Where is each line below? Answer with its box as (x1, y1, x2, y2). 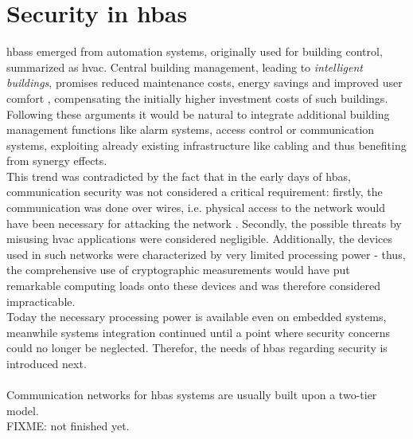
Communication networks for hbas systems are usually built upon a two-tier (6, 386, 377, 403)
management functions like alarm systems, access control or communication (6, 121, 375, 138)
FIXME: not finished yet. (6, 417, 130, 434)
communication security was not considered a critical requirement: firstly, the (6, 183, 383, 200)
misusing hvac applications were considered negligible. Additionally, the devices (6, 230, 393, 247)
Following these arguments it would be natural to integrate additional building (6, 105, 390, 122)
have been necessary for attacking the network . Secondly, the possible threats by (6, 214, 402, 231)
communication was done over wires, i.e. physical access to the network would (6, 199, 386, 216)
